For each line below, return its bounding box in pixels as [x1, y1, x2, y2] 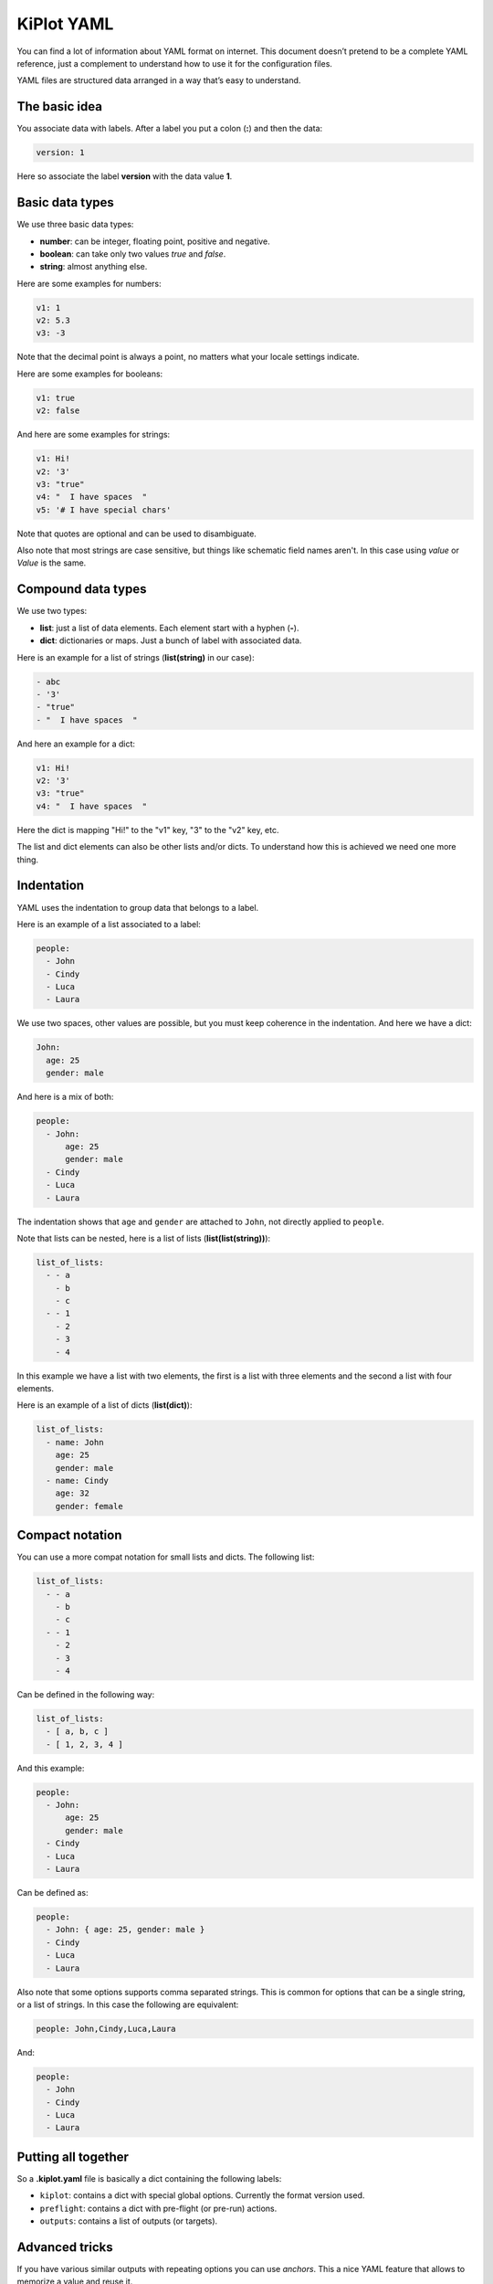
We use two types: [16, 606, 88, 617]
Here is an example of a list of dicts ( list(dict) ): [16, 1400, 193, 1411]
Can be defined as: [16, 1887, 89, 1898]
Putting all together [16, 2149, 130, 2164]
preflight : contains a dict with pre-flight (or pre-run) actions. [39, 2203, 278, 2214]
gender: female [55, 1501, 123, 1511]
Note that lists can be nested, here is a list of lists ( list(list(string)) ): [16, 1232, 271, 1243]
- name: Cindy [46, 1475, 110, 1486]
